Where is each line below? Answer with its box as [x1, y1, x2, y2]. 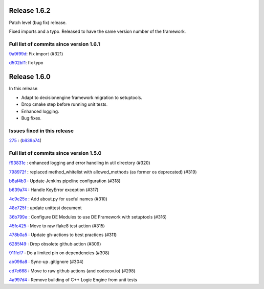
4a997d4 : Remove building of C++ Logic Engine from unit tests [9, 277, 137, 283]
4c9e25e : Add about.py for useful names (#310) [9, 196, 108, 202]
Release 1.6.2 [9, 6, 51, 15]
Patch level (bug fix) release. [9, 20, 67, 25]
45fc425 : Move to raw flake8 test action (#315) [9, 223, 105, 229]
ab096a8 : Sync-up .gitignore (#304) [9, 259, 84, 265]
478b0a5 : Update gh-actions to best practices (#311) [9, 232, 117, 238]
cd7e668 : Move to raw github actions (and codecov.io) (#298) [9, 267, 135, 274]
